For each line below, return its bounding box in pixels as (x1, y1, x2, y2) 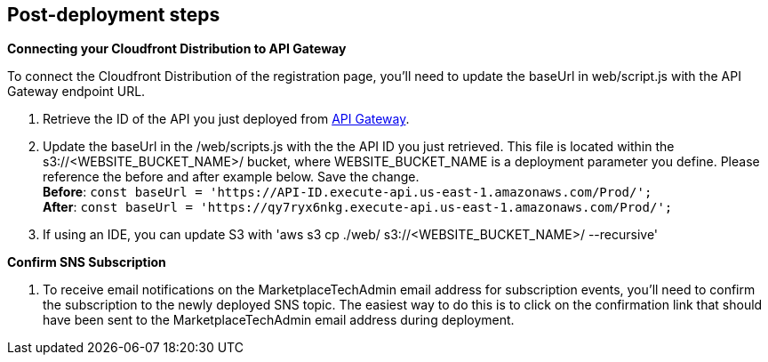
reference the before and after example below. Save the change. (43, 169, 420, 185)
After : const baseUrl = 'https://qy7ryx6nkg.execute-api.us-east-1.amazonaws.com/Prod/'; (43, 199, 673, 215)
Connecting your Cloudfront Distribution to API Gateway (7, 41, 347, 57)
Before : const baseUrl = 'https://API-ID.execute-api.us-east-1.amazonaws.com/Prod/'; (43, 184, 652, 200)
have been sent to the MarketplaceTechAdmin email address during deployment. (43, 312, 515, 328)
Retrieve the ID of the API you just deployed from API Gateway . (43, 111, 410, 127)
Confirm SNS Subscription (7, 254, 166, 270)
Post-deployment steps (7, 4, 220, 26)
